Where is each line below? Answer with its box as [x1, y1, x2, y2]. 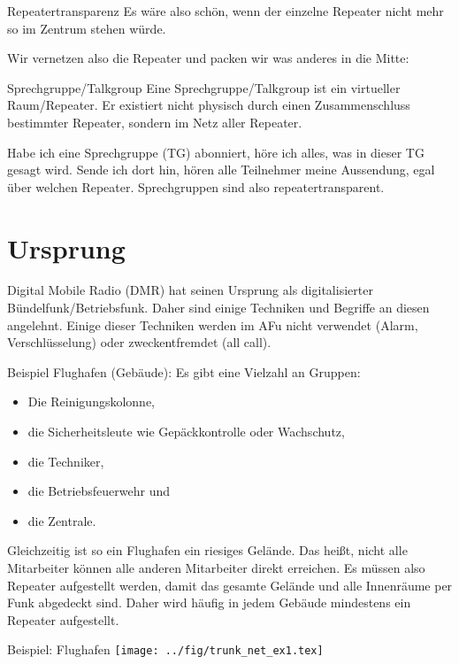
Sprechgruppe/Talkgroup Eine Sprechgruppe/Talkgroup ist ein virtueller [7, 78, 401, 97]
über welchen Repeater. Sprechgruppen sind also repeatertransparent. [7, 177, 385, 196]
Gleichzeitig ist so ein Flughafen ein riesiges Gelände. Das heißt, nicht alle [7, 541, 408, 560]
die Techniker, [27, 452, 104, 470]
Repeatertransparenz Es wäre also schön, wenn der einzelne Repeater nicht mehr [7, 2, 444, 19]
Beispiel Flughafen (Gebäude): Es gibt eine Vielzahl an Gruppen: [7, 362, 361, 381]
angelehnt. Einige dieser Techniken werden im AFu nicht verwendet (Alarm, [7, 315, 418, 334]
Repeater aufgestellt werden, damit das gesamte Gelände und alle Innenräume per [7, 575, 453, 594]
